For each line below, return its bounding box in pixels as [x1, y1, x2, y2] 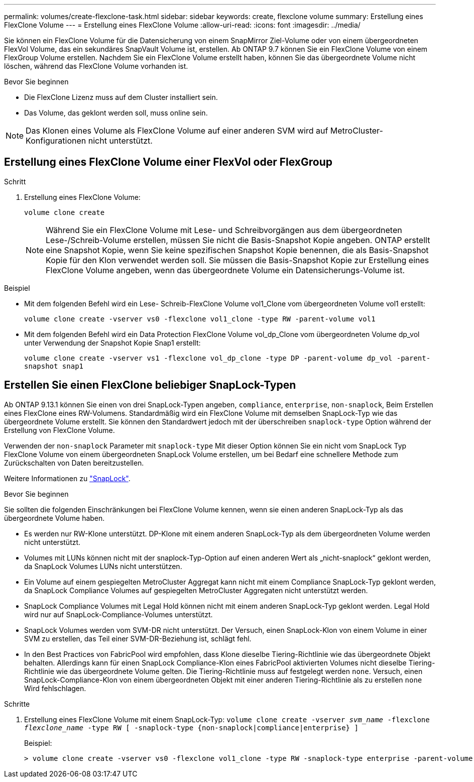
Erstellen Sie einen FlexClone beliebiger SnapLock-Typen [4, 379, 296, 392]
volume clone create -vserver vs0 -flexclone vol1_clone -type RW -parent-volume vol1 [24, 314, 376, 323]
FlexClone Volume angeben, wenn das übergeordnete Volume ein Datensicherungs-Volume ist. [46, 265, 405, 275]
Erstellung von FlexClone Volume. [4, 425, 115, 434]
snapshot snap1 [24, 362, 84, 370]
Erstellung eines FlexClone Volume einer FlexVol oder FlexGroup [4, 156, 332, 169]
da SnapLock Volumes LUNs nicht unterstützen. [24, 562, 182, 571]
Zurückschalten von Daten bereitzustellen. [4, 458, 144, 467]
